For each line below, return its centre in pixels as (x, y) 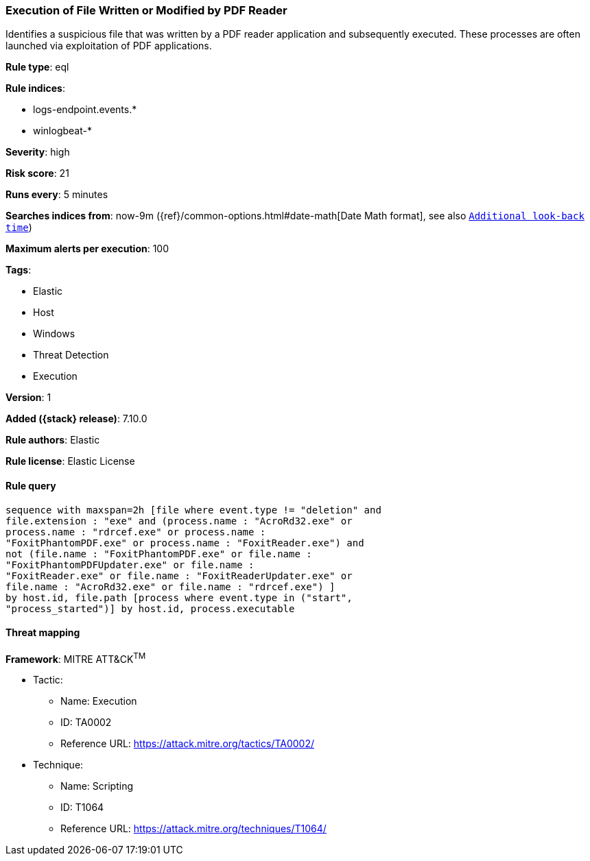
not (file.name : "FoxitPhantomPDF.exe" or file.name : (159, 554)
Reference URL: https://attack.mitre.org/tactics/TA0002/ (188, 744)
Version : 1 (28, 398)
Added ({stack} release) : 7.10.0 (76, 419)
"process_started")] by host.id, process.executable (150, 608)
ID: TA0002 (86, 723)
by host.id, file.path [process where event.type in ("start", (179, 597)
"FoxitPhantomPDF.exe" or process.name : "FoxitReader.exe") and (185, 543)
